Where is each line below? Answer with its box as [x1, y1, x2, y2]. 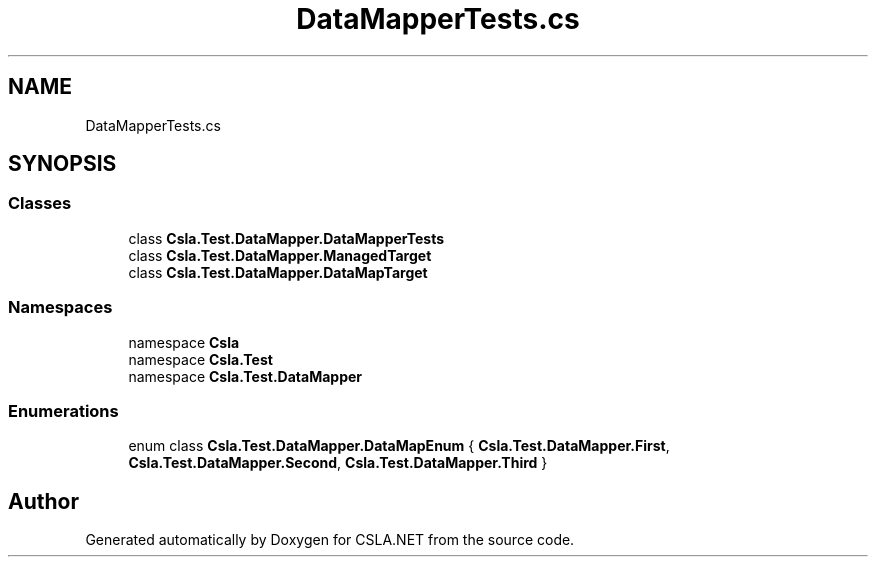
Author [8, 488, 79, 514]
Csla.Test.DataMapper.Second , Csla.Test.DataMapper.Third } [128, 454, 548, 472]
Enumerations [8, 400, 119, 421]
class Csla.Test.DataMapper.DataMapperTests [128, 229, 445, 247]
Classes [8, 193, 72, 214]
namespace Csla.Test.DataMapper [128, 367, 362, 385]
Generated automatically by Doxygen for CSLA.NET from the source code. [85, 531, 575, 549]
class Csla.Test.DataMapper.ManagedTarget [128, 246, 432, 264]
